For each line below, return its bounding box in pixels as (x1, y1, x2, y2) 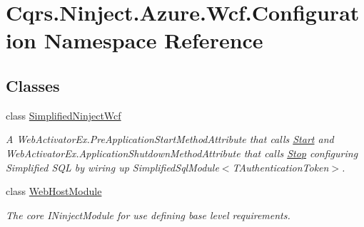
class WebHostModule (6, 184, 102, 199)
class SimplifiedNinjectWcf (6, 107, 121, 122)
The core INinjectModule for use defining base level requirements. (6, 207, 290, 222)
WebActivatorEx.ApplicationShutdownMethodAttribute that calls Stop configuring (6, 145, 358, 160)
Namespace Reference (44, 26, 263, 55)
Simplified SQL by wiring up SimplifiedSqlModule (6, 159, 219, 174)
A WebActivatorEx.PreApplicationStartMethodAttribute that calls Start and (6, 132, 334, 147)
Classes (6, 74, 60, 96)
